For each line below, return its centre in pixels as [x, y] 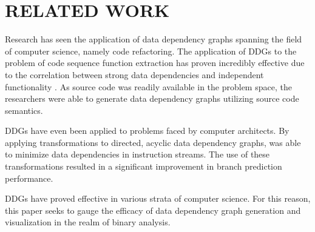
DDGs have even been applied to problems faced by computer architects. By [147, 131]
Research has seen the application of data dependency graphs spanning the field [154, 39]
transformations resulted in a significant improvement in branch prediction [144, 166]
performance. [29, 178]
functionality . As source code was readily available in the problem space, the [148, 86]
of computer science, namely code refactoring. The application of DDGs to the [151, 51]
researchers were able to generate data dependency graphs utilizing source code [152, 98]
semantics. [24, 110]
